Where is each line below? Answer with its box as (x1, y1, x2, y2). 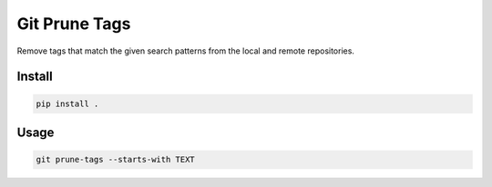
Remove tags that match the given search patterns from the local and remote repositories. (16, 45, 355, 56)
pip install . (36, 98, 99, 109)
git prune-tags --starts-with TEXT (36, 154, 195, 165)
